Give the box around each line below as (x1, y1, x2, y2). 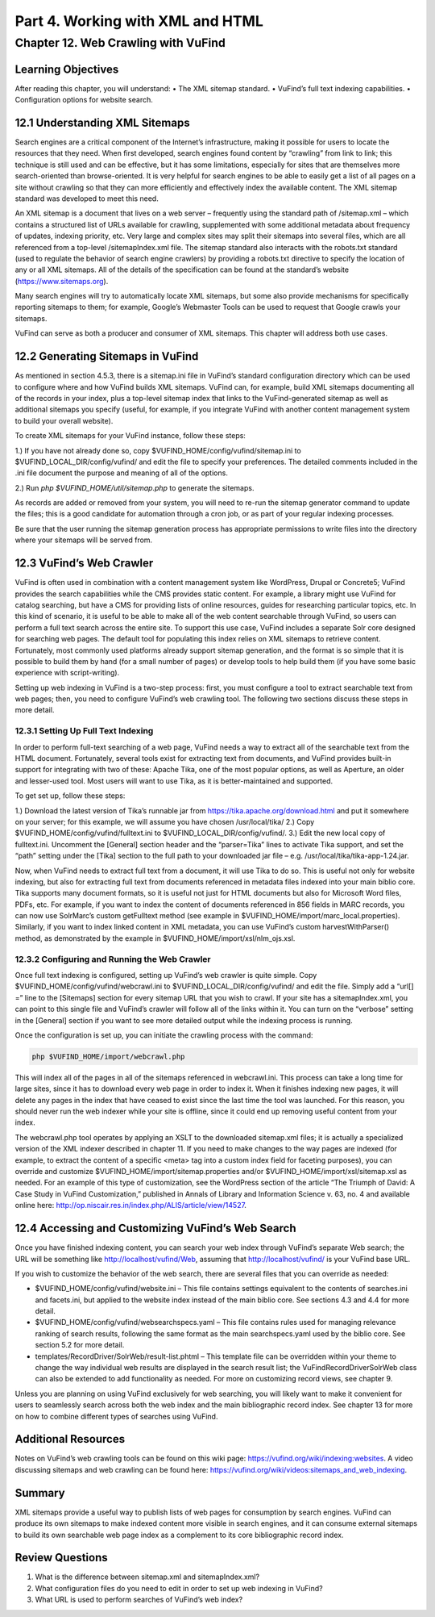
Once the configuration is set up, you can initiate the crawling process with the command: (14, 1030, 313, 1040)
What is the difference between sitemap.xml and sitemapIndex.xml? (35, 1572, 260, 1581)
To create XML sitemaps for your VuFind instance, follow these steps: (14, 431, 246, 441)
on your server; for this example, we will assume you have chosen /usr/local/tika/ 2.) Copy (14, 817, 315, 826)
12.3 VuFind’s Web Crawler (14, 557, 154, 570)
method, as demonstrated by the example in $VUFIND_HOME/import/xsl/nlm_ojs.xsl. (14, 933, 296, 943)
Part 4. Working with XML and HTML (14, 12, 263, 30)
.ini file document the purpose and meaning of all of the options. (14, 468, 229, 478)
